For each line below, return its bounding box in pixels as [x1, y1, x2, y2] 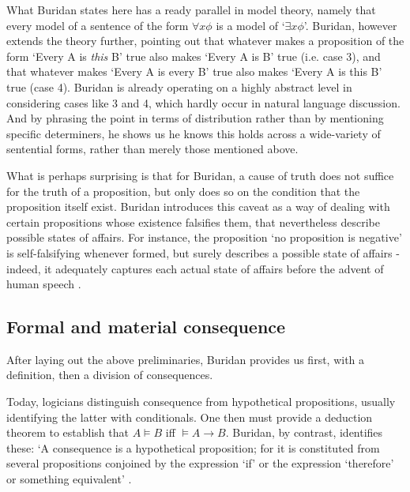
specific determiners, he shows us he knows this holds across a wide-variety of [6, 125, 381, 141]
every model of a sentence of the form [6, 17, 189, 33]
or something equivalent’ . [6, 471, 132, 487]
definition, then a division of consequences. [6, 366, 213, 383]
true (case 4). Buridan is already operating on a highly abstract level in [6, 78, 352, 95]
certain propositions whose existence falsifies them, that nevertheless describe [6, 213, 380, 230]
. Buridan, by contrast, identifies [225, 424, 383, 441]
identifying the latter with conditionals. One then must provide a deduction [6, 408, 373, 425]
